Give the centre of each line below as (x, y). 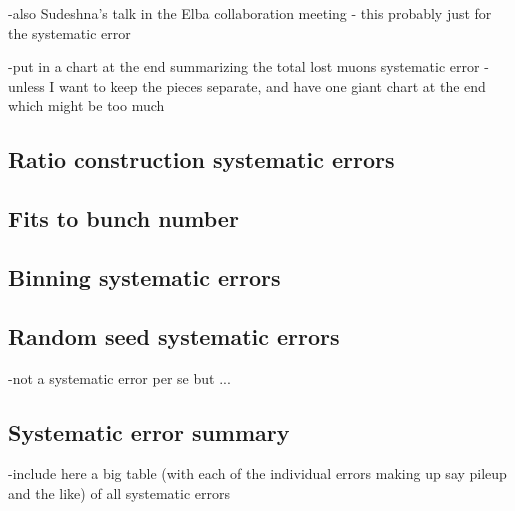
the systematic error (69, 32)
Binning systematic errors (144, 276)
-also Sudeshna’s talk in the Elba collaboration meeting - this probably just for (250, 13)
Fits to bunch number (123, 218)
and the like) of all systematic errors (119, 492)
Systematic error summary (149, 431)
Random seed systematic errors (174, 335)
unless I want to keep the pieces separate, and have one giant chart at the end (247, 85)
